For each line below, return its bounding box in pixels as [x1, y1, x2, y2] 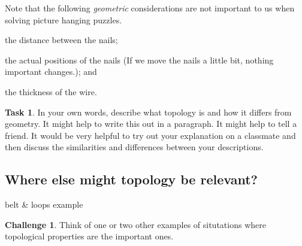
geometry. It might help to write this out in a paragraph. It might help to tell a [5, 117, 297, 130]
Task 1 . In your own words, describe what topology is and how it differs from [5, 105, 292, 118]
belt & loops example [5, 198, 83, 211]
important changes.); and [5, 65, 97, 78]
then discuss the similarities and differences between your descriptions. [5, 141, 264, 153]
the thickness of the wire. [5, 85, 97, 98]
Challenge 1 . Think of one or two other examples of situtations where [5, 218, 266, 230]
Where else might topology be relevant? [5, 170, 258, 189]
